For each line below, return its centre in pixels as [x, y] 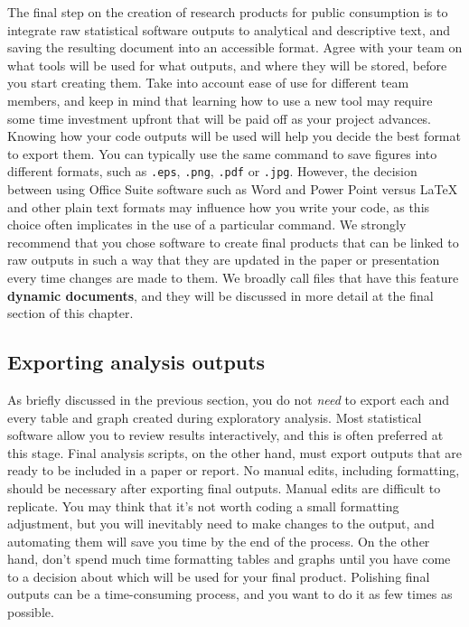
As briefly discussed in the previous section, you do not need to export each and [229, 399]
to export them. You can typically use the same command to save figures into [222, 153]
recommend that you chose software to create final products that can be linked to [233, 242]
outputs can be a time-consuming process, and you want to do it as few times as [230, 594]
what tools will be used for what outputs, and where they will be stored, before [227, 65]
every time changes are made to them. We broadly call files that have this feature [233, 277]
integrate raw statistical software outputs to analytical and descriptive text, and [229, 29]
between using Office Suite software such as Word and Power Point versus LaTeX [233, 189]
